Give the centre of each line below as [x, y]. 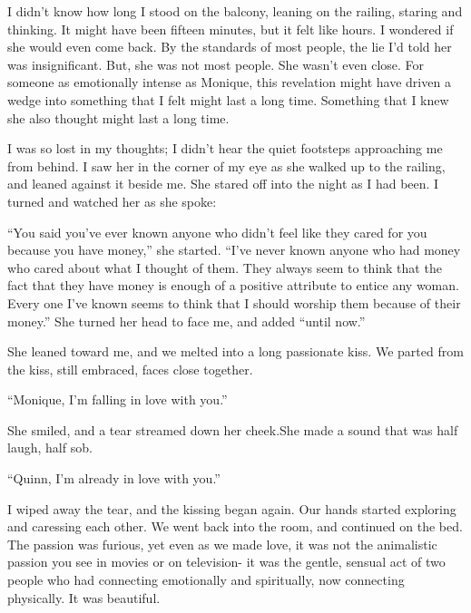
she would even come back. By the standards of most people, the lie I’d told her [230, 47]
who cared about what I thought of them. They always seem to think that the [225, 267]
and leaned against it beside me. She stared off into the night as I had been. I [223, 184]
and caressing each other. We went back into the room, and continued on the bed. [235, 526]
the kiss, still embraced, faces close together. [130, 369]
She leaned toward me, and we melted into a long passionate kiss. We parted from [235, 351]
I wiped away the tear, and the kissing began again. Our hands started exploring [232, 508]
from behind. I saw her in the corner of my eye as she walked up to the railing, [226, 165]
